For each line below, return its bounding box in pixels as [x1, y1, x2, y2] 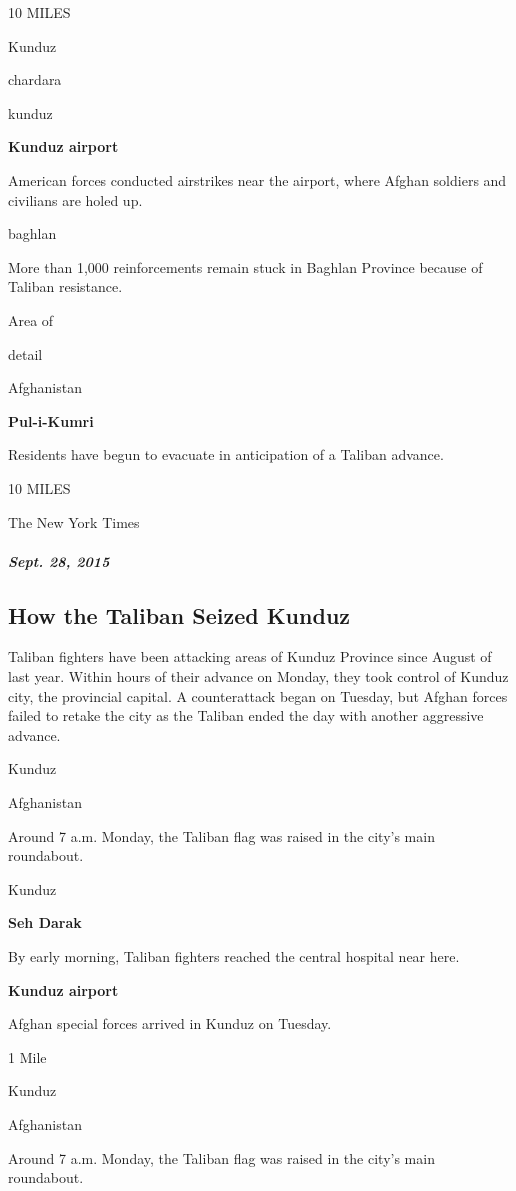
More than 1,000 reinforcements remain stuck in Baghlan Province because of [8, 256, 483, 277]
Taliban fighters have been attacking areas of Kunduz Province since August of [8, 646, 492, 667]
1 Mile [8, 1046, 47, 1067]
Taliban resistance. [8, 276, 123, 297]
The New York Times [8, 511, 140, 532]
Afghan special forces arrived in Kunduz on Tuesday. [8, 1013, 332, 1034]
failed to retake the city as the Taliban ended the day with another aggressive [8, 705, 484, 726]
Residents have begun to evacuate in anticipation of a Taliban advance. [8, 444, 444, 465]
